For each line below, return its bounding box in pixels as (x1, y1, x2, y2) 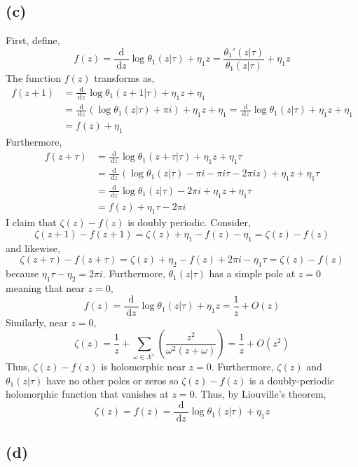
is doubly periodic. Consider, (128, 215, 251, 230)
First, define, (6, 33, 60, 48)
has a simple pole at (209, 266, 296, 281)
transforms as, (94, 70, 155, 85)
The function (6, 70, 61, 85)
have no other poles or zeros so (46, 372, 179, 387)
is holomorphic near (101, 359, 186, 374)
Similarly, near (6, 314, 68, 329)
